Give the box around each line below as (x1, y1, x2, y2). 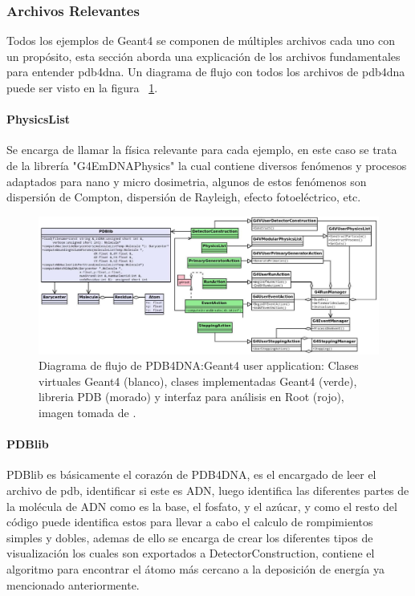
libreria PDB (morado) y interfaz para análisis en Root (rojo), (39, 388, 344, 405)
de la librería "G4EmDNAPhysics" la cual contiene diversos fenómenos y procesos (6, 156, 407, 173)
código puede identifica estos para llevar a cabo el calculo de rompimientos (6, 513, 373, 530)
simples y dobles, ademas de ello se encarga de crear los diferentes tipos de (6, 529, 373, 545)
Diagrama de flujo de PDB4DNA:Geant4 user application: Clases (39, 357, 359, 374)
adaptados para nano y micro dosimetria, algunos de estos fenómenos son (6, 172, 367, 189)
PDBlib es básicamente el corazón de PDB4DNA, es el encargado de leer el (6, 466, 376, 483)
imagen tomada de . (39, 403, 136, 420)
